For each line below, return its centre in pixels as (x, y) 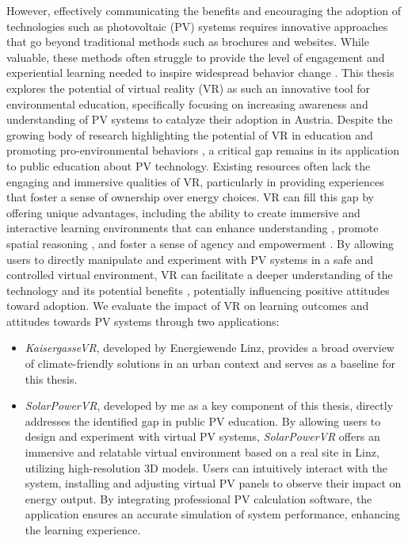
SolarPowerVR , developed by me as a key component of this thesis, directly (209, 405)
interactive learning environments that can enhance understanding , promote (193, 228)
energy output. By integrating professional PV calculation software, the (198, 498)
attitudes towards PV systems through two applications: (143, 321)
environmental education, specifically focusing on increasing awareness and (187, 103)
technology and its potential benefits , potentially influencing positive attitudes (198, 290)
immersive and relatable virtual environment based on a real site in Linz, (202, 452)
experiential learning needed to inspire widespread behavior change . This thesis (200, 73)
